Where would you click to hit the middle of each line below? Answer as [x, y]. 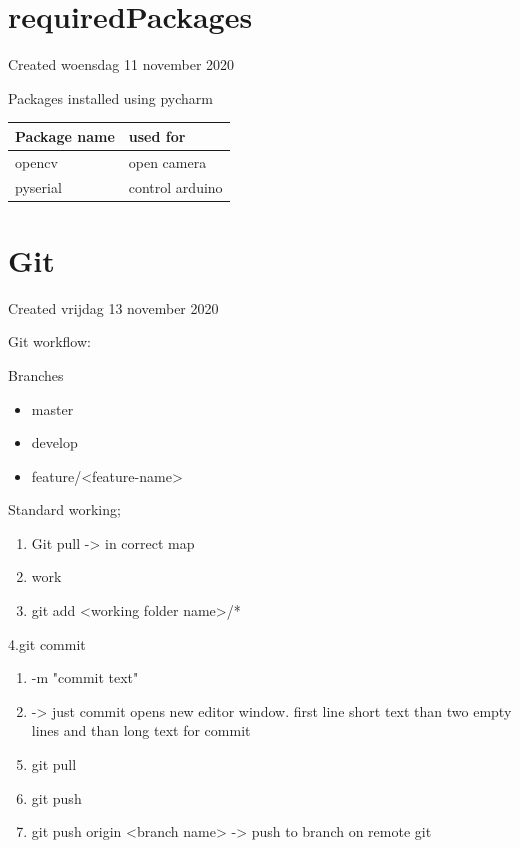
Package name [65, 135]
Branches [36, 374]
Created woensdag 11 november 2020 [121, 64]
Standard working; [64, 509]
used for [157, 135]
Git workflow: [49, 341]
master [52, 408]
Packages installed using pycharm [111, 97]
